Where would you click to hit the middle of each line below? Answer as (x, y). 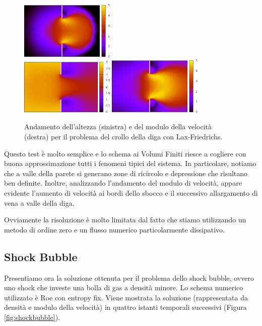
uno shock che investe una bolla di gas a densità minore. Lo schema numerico (124, 288)
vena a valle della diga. (39, 202)
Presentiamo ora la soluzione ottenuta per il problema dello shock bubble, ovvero (129, 277)
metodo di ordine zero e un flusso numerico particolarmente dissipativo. (115, 229)
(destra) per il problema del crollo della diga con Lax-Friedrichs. (123, 137)
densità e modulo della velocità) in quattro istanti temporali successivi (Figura (125, 307)
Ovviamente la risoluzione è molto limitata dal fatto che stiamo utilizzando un (125, 220)
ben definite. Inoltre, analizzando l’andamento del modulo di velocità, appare (123, 183)
